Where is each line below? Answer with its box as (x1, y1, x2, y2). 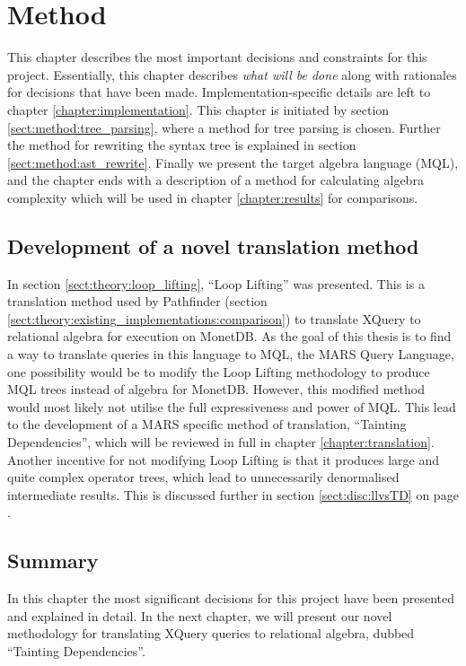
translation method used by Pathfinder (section (7, 292, 268, 311)
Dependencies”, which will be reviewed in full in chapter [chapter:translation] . (7, 433, 435, 451)
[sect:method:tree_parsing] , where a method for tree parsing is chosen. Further (7, 118, 441, 136)
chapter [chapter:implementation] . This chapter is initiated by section (7, 100, 390, 118)
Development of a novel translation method (7, 232, 419, 259)
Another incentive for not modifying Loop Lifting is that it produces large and (7, 450, 440, 469)
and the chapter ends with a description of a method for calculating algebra (7, 171, 424, 189)
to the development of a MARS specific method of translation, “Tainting (7, 415, 407, 434)
